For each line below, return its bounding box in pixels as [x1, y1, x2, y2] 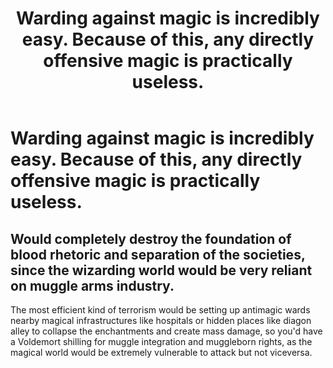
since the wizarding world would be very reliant [10, 262, 313, 279]
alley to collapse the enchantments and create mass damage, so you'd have [10, 325, 323, 337]
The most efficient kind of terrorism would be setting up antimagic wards [10, 304, 311, 316]
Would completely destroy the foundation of [10, 230, 292, 247]
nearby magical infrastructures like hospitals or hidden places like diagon [10, 315, 312, 326]
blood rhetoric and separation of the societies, [10, 246, 306, 263]
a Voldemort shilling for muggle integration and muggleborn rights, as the [10, 336, 313, 347]
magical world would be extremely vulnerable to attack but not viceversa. [10, 347, 313, 358]
